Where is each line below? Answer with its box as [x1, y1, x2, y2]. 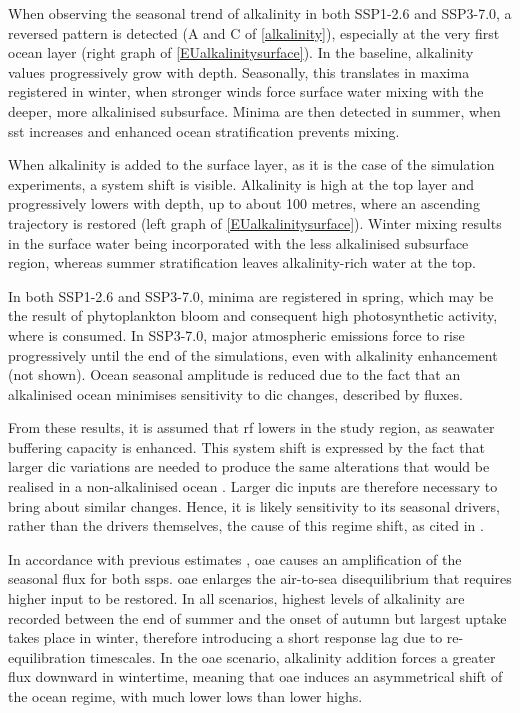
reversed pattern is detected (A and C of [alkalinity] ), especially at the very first [8, 22, 500, 43]
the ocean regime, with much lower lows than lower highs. [8, 686, 363, 706]
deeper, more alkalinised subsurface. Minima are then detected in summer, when [8, 100, 501, 121]
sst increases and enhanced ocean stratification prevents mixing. [8, 120, 400, 141]
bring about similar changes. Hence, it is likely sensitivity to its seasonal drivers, [8, 495, 500, 516]
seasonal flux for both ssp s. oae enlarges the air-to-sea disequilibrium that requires [8, 568, 512, 589]
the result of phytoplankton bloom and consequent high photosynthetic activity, [8, 305, 498, 326]
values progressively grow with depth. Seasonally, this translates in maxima [8, 61, 470, 82]
